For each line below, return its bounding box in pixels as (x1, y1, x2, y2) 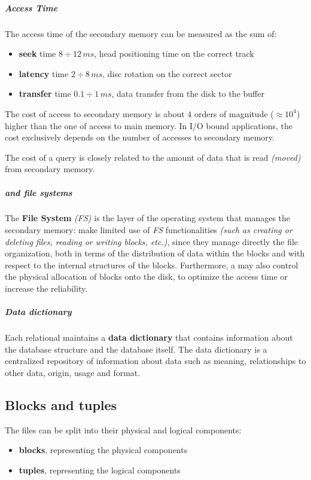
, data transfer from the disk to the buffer (111, 87, 264, 100)
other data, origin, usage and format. (5, 366, 141, 378)
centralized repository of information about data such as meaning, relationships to (5, 354, 306, 367)
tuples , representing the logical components (19, 463, 181, 476)
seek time (19, 47, 56, 60)
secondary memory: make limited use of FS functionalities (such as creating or (5, 224, 292, 236)
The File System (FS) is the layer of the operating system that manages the (5, 212, 291, 224)
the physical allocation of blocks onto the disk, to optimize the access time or (5, 270, 288, 283)
